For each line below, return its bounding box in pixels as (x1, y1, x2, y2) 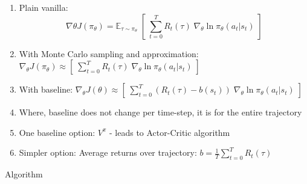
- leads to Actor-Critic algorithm (109, 126, 230, 138)
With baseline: (19, 83, 73, 96)
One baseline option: (19, 126, 95, 138)
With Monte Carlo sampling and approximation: (19, 47, 199, 60)
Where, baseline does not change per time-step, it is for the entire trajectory (19, 106, 302, 118)
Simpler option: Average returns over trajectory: (19, 146, 197, 159)
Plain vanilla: (19, 1, 68, 13)
